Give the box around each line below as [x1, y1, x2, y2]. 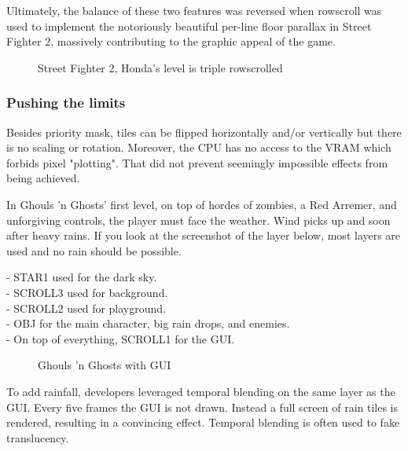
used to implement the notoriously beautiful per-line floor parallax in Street [6, 17, 372, 34]
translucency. [6, 429, 69, 445]
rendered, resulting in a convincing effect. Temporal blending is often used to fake [6, 414, 400, 431]
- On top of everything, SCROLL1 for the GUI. [6, 330, 235, 346]
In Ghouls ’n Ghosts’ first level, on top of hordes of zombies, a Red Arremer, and [6, 196, 397, 212]
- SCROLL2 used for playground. [6, 299, 166, 316]
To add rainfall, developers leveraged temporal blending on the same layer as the [6, 383, 395, 399]
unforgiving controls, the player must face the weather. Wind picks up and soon [6, 211, 391, 228]
